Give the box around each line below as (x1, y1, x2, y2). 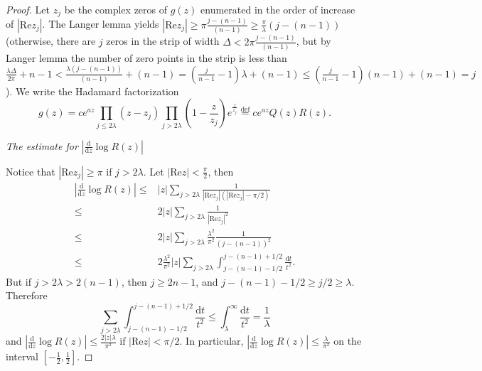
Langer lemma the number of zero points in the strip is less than (6, 50, 287, 65)
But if (6, 274, 31, 289)
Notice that (6, 163, 55, 178)
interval (6, 349, 38, 364)
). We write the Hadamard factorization (6, 83, 179, 98)
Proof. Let (6, 2, 50, 16)
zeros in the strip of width (106, 33, 220, 48)
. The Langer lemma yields (42, 16, 159, 31)
